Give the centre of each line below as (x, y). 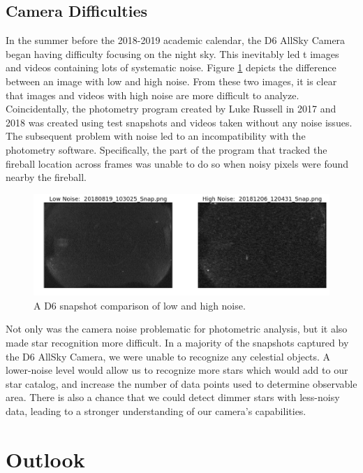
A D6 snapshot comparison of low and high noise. (140, 305)
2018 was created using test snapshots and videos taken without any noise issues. (179, 122)
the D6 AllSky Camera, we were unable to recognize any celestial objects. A (168, 356)
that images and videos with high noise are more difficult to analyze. (153, 95)
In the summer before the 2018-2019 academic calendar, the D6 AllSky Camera (176, 40)
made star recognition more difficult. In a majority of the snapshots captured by (177, 342)
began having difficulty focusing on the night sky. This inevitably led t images (172, 53)
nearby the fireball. (46, 177)
